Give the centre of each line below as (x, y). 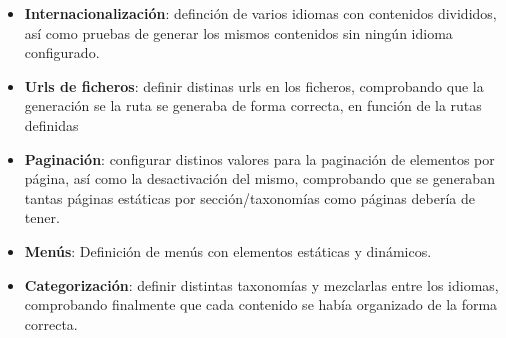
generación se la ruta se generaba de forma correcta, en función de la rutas (253, 105)
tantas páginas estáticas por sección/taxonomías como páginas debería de (249, 197)
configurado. (62, 52)
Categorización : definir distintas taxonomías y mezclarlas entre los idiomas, (261, 284)
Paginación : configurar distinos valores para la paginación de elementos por (259, 158)
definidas (51, 124)
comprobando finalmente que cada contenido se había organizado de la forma (261, 304)
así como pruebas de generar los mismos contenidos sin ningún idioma (238, 32)
